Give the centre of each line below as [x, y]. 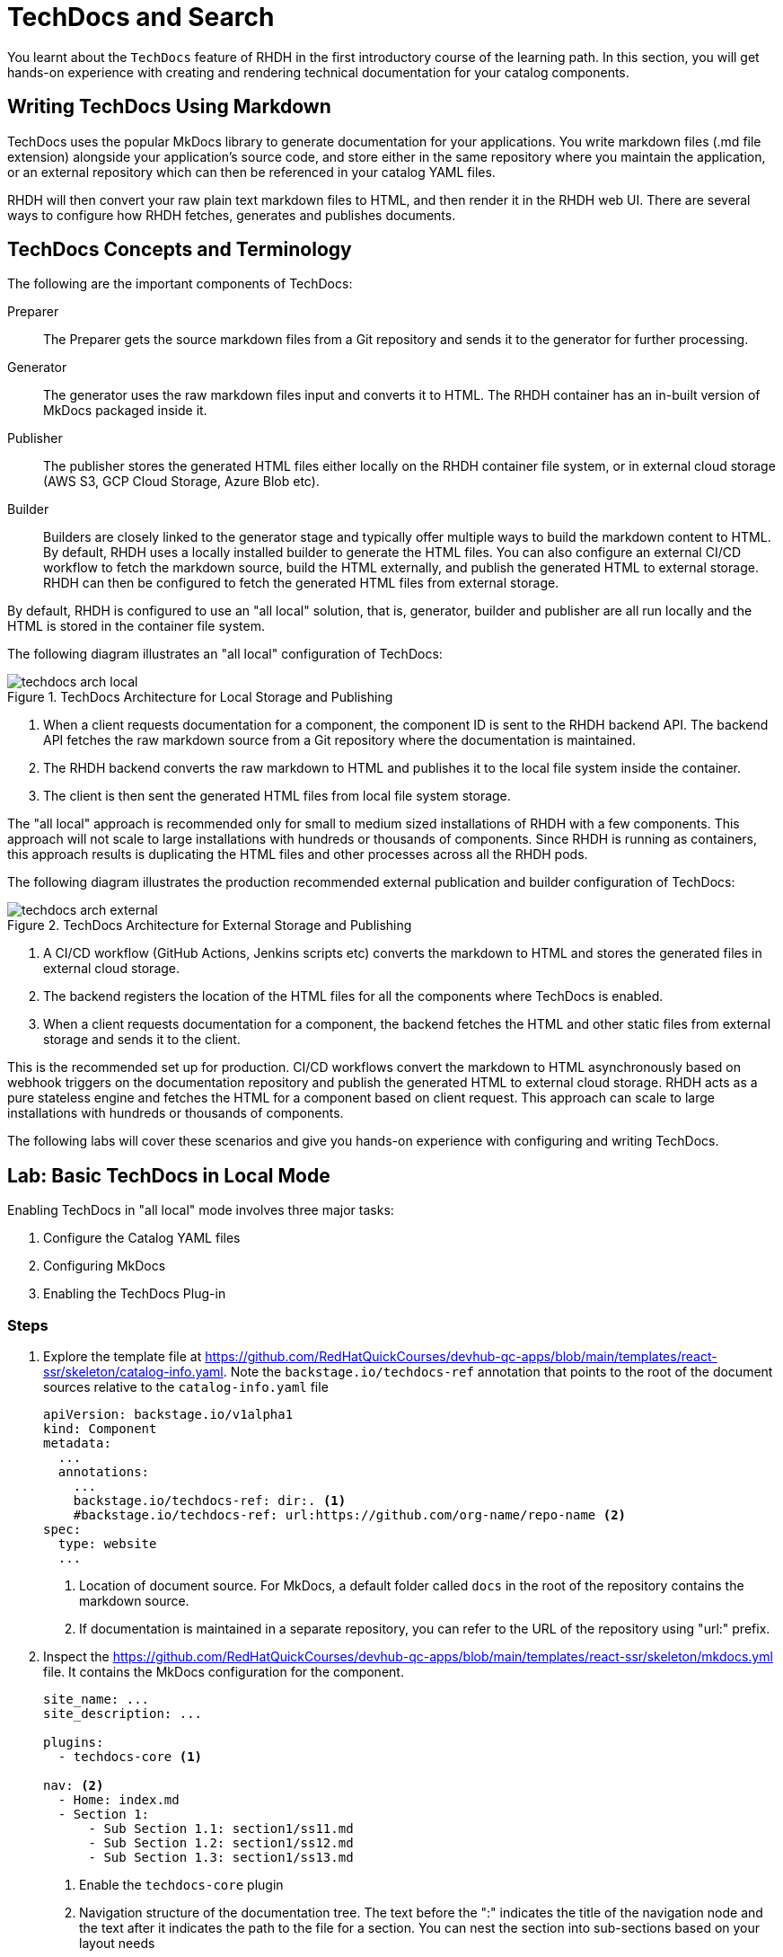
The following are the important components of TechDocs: [180, 284]
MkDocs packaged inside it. [125, 411]
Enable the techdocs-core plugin [181, 1885]
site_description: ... [123, 1714]
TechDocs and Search [141, 17]
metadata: [77, 1443]
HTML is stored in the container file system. [136, 626]
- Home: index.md [119, 1800]
